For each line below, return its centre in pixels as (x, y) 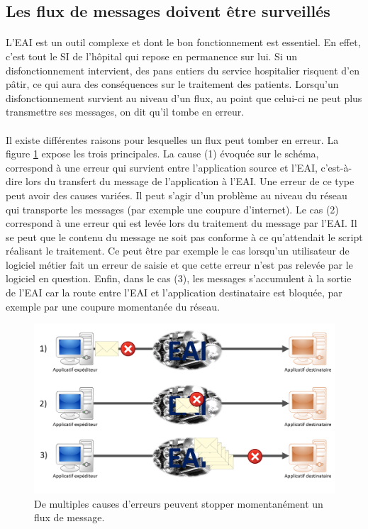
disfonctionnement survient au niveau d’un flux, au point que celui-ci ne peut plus (184, 98)
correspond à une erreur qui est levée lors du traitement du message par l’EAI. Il (182, 223)
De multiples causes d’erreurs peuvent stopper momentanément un (179, 503)
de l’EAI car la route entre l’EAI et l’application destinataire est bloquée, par (174, 293)
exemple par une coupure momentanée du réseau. (113, 306)
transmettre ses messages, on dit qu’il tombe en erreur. (125, 112)
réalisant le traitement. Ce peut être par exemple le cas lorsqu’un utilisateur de (178, 251)
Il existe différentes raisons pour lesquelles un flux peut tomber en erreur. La (172, 139)
